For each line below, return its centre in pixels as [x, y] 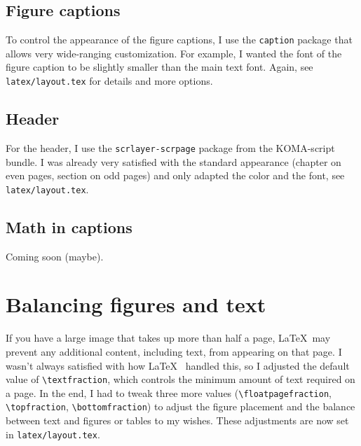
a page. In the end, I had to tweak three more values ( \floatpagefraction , [169, 392]
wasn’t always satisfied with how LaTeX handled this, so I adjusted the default [178, 365]
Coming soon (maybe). [55, 256]
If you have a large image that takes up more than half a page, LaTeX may [168, 338]
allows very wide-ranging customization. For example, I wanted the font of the [174, 53]
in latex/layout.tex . [53, 434]
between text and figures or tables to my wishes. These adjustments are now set [177, 420]
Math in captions [69, 227]
